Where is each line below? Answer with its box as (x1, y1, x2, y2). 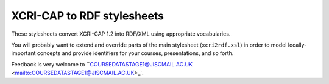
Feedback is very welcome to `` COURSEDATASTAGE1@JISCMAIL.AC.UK (11, 60, 193, 68)
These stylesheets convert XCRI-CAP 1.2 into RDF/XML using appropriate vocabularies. (11, 30, 231, 37)
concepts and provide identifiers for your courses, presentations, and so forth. (37, 50, 234, 57)
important (11, 50, 36, 57)
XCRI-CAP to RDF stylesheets (11, 9, 164, 22)
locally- (288, 41, 307, 48)
